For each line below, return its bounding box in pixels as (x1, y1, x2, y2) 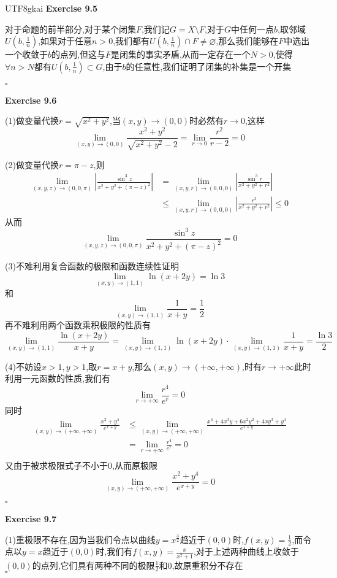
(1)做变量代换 (5, 114, 59, 127)
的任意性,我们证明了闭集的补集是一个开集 (126, 60, 292, 72)
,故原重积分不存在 (172, 558, 243, 571)
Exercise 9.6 (5, 93, 57, 106)
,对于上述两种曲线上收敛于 (193, 545, 299, 558)
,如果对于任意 (38, 34, 93, 47)
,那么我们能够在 (216, 34, 279, 47)
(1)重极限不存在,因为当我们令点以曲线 (5, 533, 156, 545)
